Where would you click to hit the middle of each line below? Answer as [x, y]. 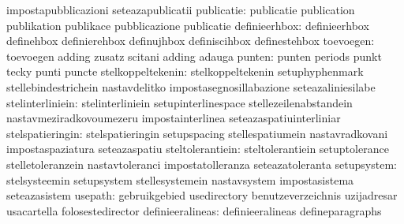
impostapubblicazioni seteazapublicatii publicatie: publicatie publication [181, 9]
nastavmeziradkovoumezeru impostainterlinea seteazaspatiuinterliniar [174, 118]
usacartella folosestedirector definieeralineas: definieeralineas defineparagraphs [194, 210]
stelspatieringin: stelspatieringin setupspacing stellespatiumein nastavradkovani [197, 133]
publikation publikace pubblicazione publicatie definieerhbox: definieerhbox [188, 25]
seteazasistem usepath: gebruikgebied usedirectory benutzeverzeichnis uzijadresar [202, 195]
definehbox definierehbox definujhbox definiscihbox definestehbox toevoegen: [191, 41]
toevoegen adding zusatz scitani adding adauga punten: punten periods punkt [194, 56]
